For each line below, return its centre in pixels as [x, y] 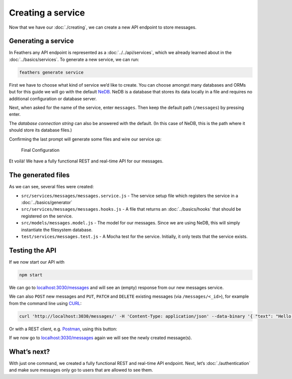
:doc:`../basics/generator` [47, 202]
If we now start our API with [37, 262]
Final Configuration [40, 150]
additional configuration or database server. [53, 99]
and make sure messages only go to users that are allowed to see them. [81, 370]
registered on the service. [47, 216]
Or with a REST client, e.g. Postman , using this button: [63, 329]
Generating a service [41, 41]
